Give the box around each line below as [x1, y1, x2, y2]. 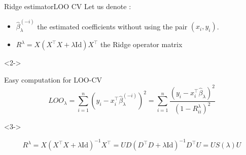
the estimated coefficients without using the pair [37, 21, 188, 31]
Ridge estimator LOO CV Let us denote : [4, 1, 131, 11]
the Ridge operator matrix [100, 39, 183, 50]
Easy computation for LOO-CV [4, 74, 102, 85]
